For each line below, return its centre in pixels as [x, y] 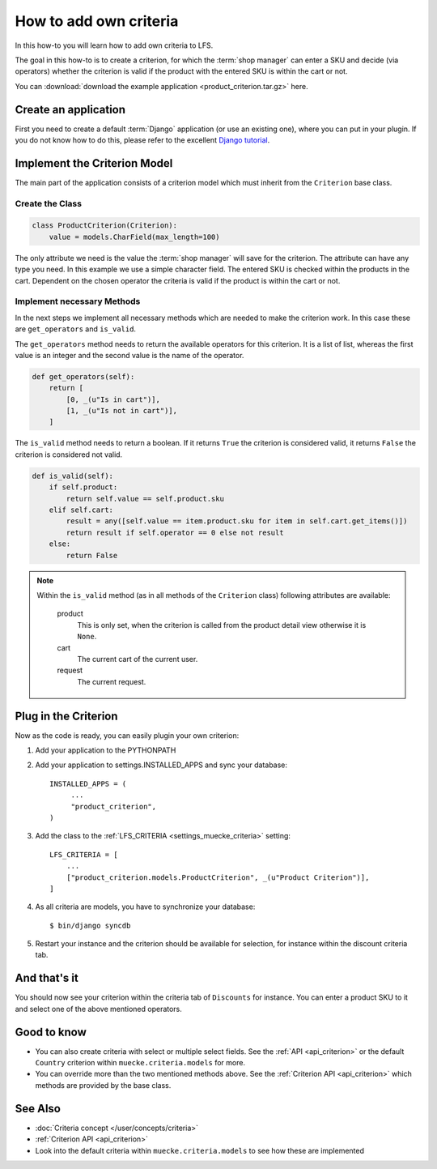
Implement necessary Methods [78, 301]
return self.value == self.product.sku [145, 499]
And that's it [47, 978]
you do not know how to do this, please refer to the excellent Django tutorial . [142, 140]
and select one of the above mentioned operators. [98, 1009]
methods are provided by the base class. [103, 1085]
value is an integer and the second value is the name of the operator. [129, 355]
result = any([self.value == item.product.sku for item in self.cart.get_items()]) [237, 521]
